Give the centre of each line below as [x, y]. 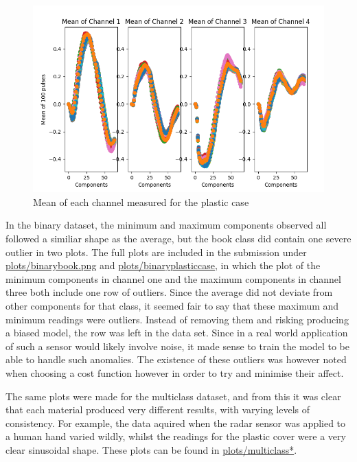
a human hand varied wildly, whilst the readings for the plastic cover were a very [176, 436]
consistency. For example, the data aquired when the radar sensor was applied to [176, 423]
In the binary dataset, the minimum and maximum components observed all [166, 225]
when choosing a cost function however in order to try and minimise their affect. [175, 372]
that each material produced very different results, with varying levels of [158, 409]
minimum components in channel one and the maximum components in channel [173, 278]
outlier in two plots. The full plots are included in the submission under [156, 252]
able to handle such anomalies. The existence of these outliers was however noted [176, 359]
